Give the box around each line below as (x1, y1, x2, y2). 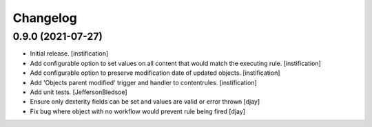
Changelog (12, 10, 77, 25)
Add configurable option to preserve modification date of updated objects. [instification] (30, 69, 280, 77)
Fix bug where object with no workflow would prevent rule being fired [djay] (30, 107, 246, 115)
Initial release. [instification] (30, 49, 109, 58)
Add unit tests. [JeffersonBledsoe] (30, 88, 127, 96)
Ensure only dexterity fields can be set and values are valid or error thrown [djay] (30, 97, 260, 106)
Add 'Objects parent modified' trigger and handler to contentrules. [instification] (30, 78, 258, 86)
